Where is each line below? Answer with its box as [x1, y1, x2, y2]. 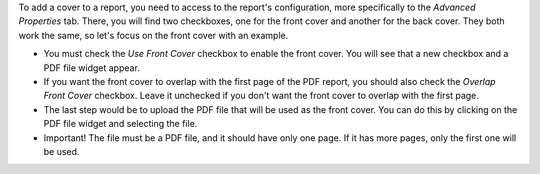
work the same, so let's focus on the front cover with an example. [18, 29, 289, 41]
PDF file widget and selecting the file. [43, 118, 198, 130]
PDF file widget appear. [43, 61, 140, 74]
